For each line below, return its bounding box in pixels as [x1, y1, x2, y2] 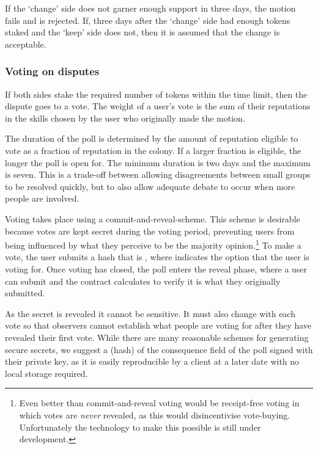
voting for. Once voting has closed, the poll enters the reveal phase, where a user [5, 262, 308, 275]
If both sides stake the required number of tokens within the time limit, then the [5, 87, 308, 100]
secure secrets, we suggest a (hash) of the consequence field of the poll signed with [5, 343, 313, 356]
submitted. [5, 287, 45, 299]
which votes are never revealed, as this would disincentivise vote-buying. [19, 408, 290, 421]
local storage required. [5, 367, 88, 379]
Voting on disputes [5, 64, 100, 79]
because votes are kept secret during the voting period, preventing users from [5, 224, 295, 237]
